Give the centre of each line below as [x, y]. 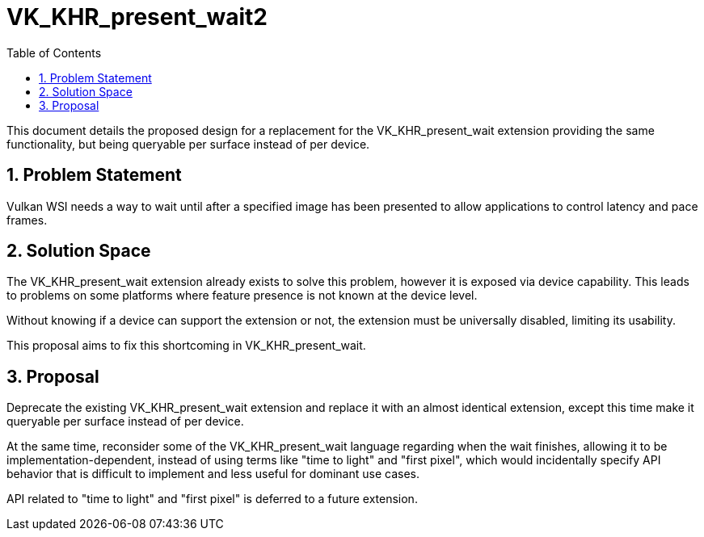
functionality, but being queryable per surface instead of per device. [188, 144]
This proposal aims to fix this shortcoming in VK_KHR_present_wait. [186, 346]
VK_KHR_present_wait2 [137, 17]
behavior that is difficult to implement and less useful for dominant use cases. [213, 474]
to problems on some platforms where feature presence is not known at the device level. [242, 296]
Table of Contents [54, 52]
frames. [27, 220]
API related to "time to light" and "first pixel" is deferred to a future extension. [212, 499]
